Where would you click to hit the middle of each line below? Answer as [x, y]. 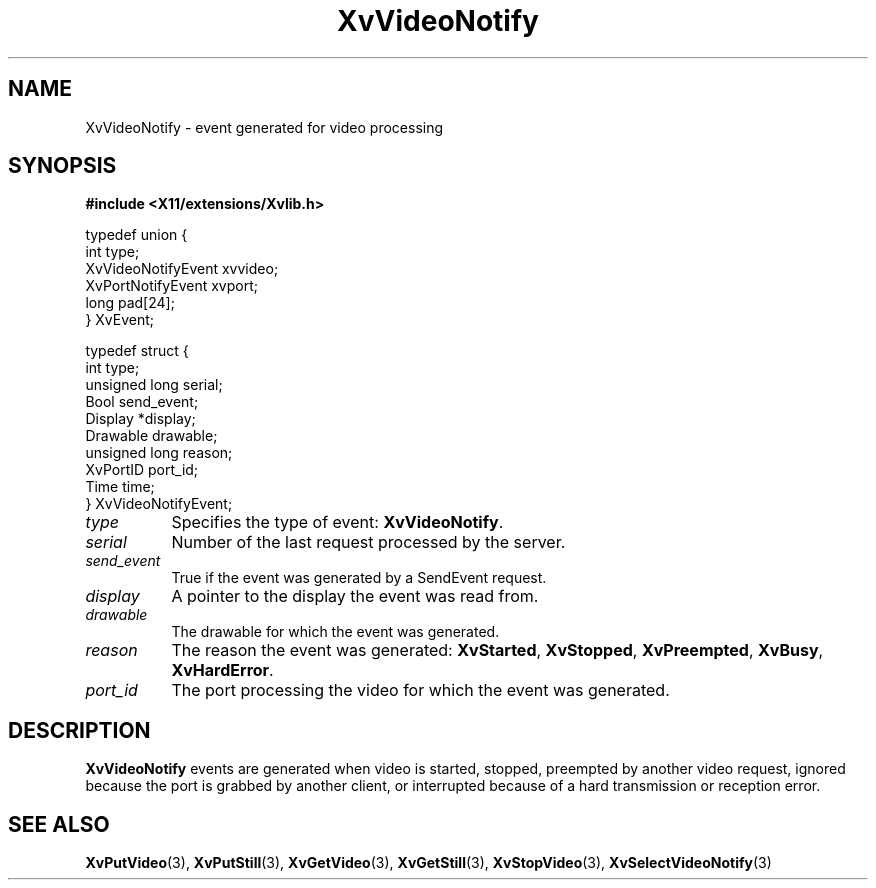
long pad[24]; [130, 303]
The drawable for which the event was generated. [335, 632]
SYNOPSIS [62, 166]
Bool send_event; [142, 402]
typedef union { [136, 235]
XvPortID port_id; [142, 470]
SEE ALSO [59, 824]
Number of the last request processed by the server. [368, 542]
